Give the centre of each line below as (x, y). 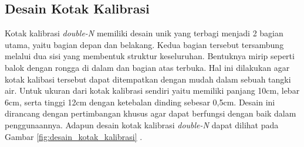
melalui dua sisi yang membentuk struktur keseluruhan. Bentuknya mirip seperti (150, 56)
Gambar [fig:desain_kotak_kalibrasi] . (74, 136)
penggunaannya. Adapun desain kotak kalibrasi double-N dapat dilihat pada (142, 124)
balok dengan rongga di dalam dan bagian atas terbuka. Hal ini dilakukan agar (147, 67)
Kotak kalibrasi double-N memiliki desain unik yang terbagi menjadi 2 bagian (144, 33)
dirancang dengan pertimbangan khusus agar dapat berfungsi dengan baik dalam (151, 113)
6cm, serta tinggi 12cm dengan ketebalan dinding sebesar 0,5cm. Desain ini (140, 102)
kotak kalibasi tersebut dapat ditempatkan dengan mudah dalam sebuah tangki (148, 79)
